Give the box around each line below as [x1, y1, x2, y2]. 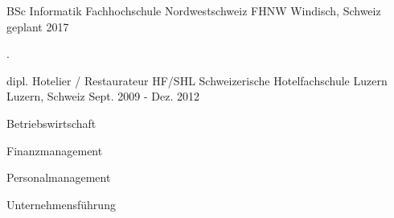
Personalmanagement [6, 169, 111, 186]
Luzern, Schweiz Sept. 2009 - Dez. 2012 [6, 88, 199, 105]
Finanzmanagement [6, 142, 103, 158]
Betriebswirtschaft [6, 114, 96, 131]
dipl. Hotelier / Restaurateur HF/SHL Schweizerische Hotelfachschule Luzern [6, 72, 388, 88]
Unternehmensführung [6, 195, 116, 212]
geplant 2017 [6, 18, 69, 35]
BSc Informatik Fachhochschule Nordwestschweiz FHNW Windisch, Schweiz [6, 2, 381, 19]
